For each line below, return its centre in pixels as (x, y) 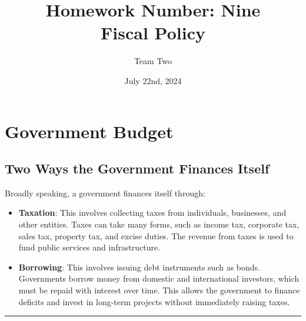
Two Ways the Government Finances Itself (137, 168)
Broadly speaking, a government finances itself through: (105, 193)
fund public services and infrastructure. (89, 247)
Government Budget (89, 131)
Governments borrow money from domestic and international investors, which (159, 278)
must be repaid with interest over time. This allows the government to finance (159, 290)
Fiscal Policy (153, 33)
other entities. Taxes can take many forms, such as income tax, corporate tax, (159, 224)
